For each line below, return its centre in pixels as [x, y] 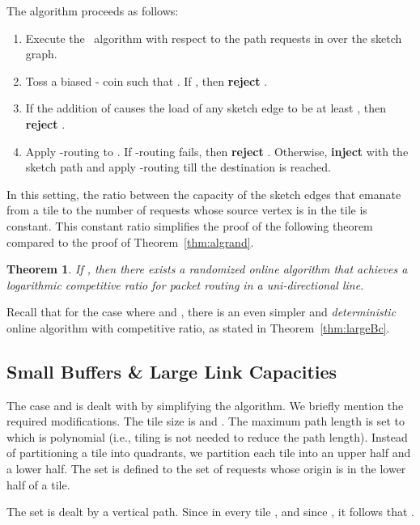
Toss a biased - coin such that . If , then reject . [146, 80]
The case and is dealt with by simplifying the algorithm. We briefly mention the [205, 405]
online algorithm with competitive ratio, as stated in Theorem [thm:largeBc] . [198, 327]
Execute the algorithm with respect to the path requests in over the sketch [214, 38]
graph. [41, 54]
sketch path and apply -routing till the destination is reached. [178, 167]
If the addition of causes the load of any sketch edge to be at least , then [206, 108]
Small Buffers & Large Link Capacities [172, 371]
